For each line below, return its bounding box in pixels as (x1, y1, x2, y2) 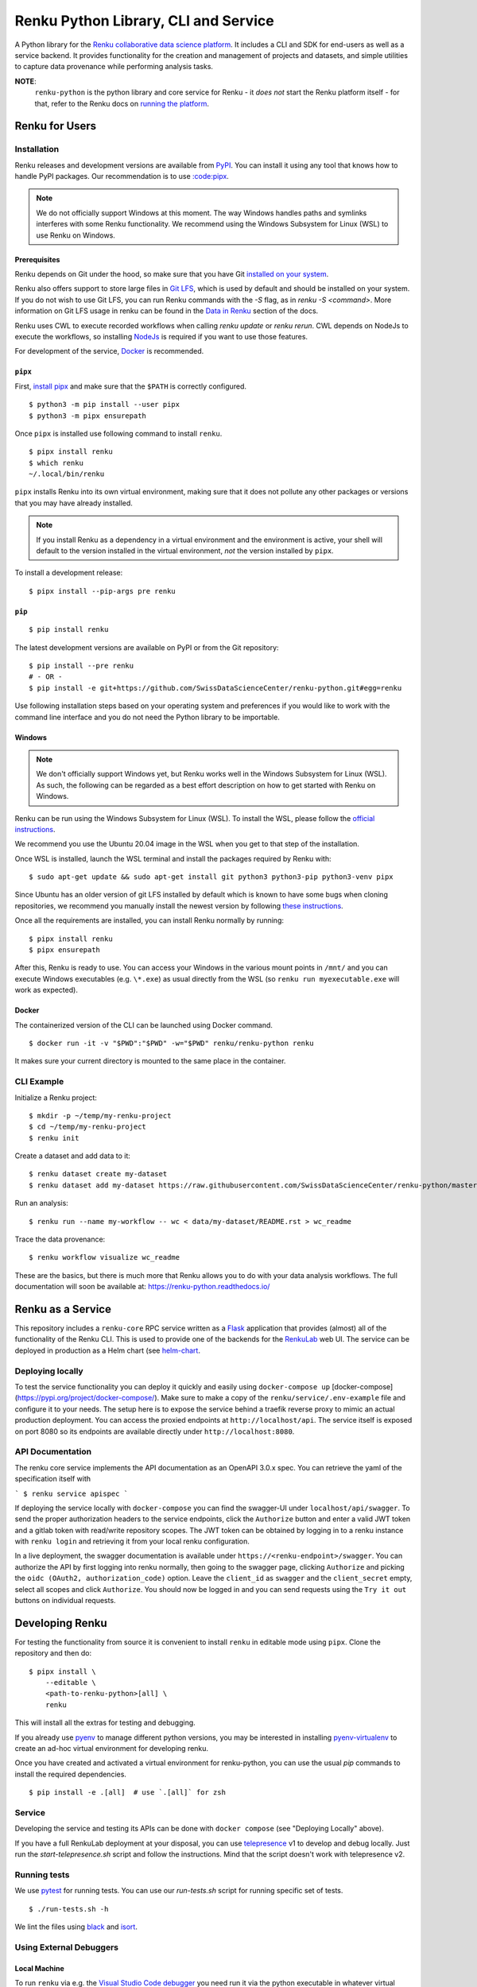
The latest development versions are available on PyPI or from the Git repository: (14, 642, 279, 652)
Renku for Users (14, 119, 97, 133)
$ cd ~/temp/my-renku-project (29, 1122, 147, 1132)
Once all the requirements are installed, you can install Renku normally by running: (14, 916, 285, 925)
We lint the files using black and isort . (14, 1922, 138, 1931)
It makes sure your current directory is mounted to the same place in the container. (14, 1056, 286, 1066)
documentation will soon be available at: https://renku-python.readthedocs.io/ (14, 1282, 270, 1292)
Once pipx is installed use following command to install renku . (14, 428, 223, 438)
